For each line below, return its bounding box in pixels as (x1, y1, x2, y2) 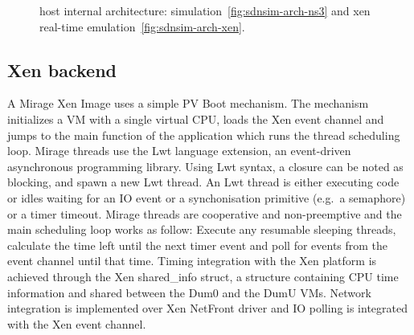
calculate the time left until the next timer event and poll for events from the (7, 236, 388, 253)
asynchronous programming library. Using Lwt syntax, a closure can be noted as (7, 157, 404, 174)
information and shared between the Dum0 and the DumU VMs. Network (7, 284, 371, 300)
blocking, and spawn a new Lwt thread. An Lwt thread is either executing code (7, 174, 400, 190)
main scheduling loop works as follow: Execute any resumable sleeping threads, (7, 221, 396, 238)
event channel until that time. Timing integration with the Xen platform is (7, 252, 377, 269)
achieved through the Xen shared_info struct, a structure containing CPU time (7, 268, 399, 284)
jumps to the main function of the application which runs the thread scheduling (7, 126, 400, 143)
